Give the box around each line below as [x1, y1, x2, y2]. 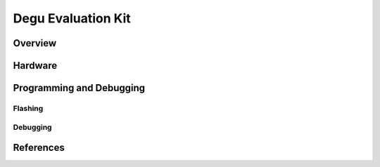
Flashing [13, 103, 44, 113]
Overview [13, 37, 57, 49]
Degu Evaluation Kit [13, 11, 131, 26]
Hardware [13, 60, 58, 72]
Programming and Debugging [13, 82, 146, 94]
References [13, 142, 65, 154]
